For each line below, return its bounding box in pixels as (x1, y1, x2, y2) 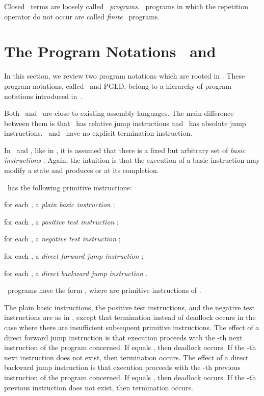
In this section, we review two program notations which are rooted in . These (4, 70, 245, 81)
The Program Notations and (4, 41, 216, 62)
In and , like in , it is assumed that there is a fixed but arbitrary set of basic (4, 144, 246, 155)
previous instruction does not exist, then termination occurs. (4, 382, 193, 392)
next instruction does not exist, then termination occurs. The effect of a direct (4, 352, 249, 362)
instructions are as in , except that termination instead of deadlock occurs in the (4, 312, 256, 323)
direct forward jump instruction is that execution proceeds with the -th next (4, 332, 243, 342)
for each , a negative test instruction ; (4, 233, 121, 244)
